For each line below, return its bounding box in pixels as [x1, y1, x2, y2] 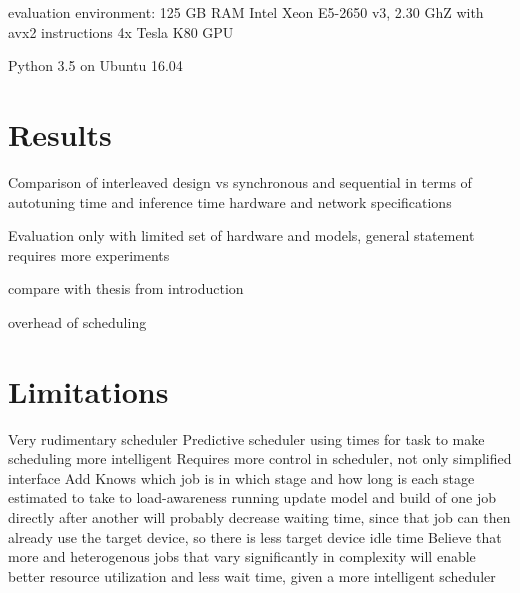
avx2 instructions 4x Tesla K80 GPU [8, 21, 234, 42]
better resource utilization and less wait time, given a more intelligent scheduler [8, 565, 496, 586]
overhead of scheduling [8, 311, 147, 332]
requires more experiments [8, 244, 170, 265]
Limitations [8, 370, 169, 411]
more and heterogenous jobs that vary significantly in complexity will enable [8, 546, 476, 567]
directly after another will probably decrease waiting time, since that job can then [8, 506, 511, 527]
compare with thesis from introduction [8, 278, 244, 299]
